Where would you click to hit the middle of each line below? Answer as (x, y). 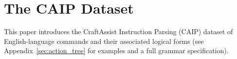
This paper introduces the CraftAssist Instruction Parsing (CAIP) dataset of (118, 31)
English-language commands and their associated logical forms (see (104, 41)
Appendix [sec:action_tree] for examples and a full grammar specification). (116, 50)
